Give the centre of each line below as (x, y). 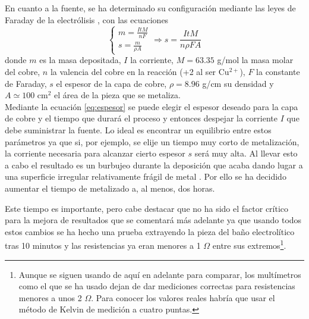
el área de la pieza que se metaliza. (117, 95)
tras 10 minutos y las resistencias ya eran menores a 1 (103, 245)
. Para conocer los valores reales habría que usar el (183, 297)
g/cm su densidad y (238, 83)
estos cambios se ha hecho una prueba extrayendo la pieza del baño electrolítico (150, 231)
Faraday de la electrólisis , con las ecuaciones (87, 19)
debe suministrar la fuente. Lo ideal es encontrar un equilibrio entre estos (138, 130)
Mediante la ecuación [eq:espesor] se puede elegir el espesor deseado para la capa (152, 106)
